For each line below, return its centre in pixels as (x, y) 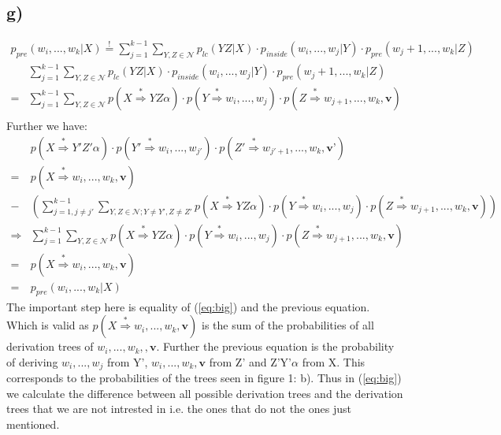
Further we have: (47, 125)
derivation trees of (50, 346)
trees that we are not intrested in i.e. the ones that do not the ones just (179, 409)
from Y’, (127, 361)
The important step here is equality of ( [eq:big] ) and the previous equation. (188, 306)
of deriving (32, 361)
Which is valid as (48, 325)
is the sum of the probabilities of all (288, 325)
